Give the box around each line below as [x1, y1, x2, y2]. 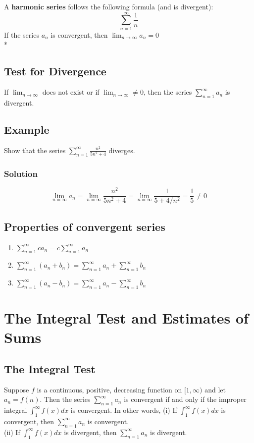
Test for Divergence [4, 63, 106, 79]
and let [204, 384, 226, 394]
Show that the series [4, 145, 66, 155]
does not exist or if [42, 87, 100, 97]
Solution [4, 167, 38, 179]
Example [4, 121, 50, 137]
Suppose [4, 384, 29, 394]
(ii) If [4, 427, 20, 437]
